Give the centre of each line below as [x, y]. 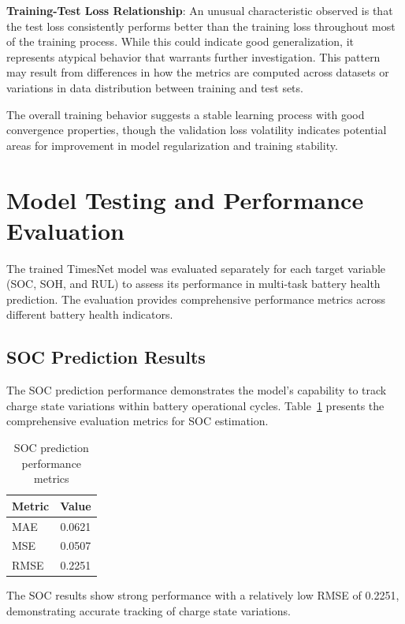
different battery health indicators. [90, 314]
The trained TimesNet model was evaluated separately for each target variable [196, 268]
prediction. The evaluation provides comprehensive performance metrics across [196, 299]
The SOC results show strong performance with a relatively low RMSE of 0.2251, [203, 595]
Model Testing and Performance [185, 199]
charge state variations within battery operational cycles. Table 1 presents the [195, 405]
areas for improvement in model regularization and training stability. [172, 145]
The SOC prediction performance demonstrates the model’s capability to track [197, 390]
